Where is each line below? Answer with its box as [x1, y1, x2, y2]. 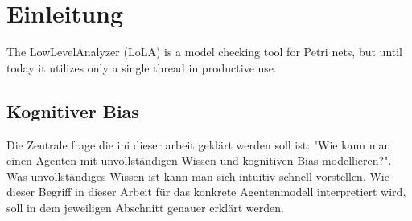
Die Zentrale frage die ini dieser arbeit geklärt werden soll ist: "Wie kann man [6, 136, 391, 153]
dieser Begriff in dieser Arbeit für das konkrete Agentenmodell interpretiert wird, [6, 183, 406, 200]
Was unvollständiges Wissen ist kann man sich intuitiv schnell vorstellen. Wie [6, 167, 389, 184]
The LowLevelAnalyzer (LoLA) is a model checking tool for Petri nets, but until [6, 43, 403, 60]
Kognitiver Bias [6, 98, 139, 123]
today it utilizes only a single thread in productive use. [6, 59, 277, 76]
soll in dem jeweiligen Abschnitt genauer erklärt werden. [6, 198, 284, 215]
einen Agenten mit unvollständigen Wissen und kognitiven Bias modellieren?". [6, 152, 392, 169]
